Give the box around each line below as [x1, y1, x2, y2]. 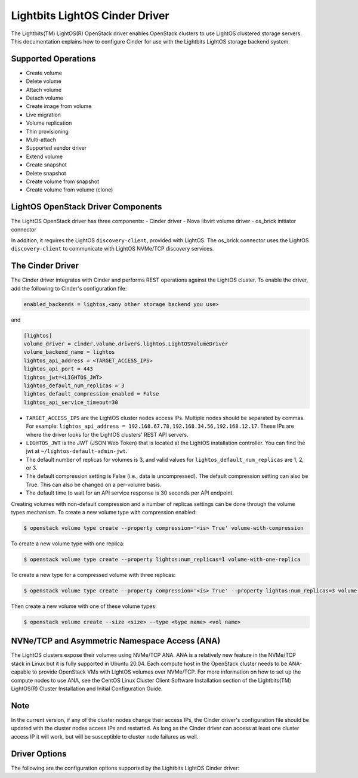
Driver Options [11, 749, 67, 759]
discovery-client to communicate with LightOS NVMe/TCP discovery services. [11, 245, 214, 252]
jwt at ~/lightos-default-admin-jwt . [26, 447, 128, 455]
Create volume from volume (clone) [26, 186, 113, 193]
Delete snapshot [26, 169, 67, 177]
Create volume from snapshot [26, 178, 100, 185]
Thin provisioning [26, 128, 69, 135]
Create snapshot [26, 161, 67, 168]
